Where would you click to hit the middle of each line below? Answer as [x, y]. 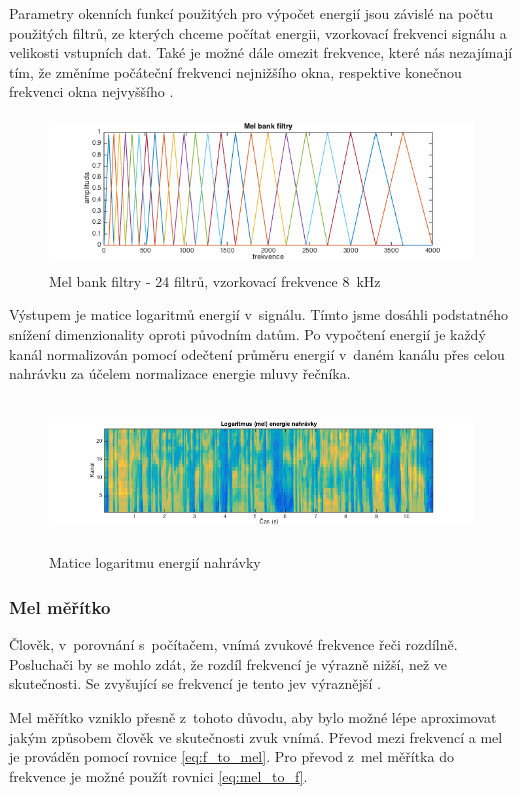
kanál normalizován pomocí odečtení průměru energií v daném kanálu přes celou [257, 353]
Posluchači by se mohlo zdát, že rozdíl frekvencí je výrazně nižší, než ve [228, 663]
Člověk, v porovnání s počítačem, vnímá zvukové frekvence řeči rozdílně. [233, 644]
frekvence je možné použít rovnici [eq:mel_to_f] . [158, 775]
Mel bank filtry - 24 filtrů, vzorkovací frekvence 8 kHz [215, 280]
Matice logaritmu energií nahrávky [155, 562]
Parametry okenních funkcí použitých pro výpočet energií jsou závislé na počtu [251, 13]
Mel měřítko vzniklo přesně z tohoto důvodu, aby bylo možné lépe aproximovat [253, 717]
